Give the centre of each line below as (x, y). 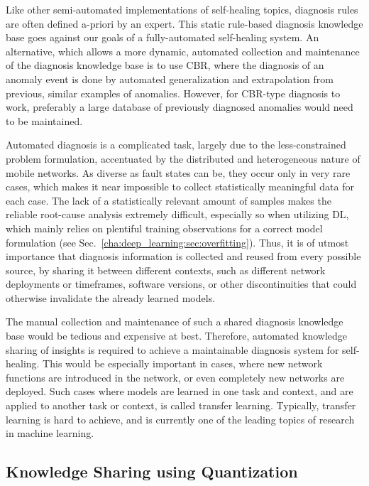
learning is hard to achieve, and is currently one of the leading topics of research (180, 419)
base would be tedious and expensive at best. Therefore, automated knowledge (177, 336)
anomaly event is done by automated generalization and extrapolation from (170, 79)
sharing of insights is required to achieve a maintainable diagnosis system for (172, 349)
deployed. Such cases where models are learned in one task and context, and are (180, 391)
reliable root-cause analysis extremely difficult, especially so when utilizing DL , (177, 214)
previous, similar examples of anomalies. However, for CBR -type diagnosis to (173, 93)
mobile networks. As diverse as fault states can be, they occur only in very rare (178, 172)
